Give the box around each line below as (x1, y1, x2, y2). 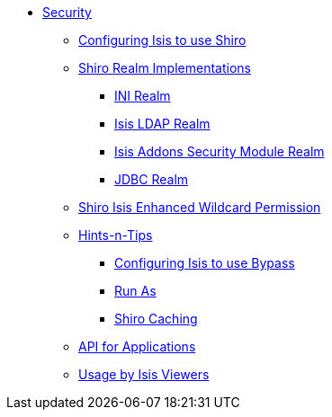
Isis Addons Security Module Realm (114, 144, 325, 159)
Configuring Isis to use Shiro (78, 32, 247, 48)
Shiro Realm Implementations (78, 60, 251, 75)
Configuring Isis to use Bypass (114, 255, 295, 271)
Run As (114, 283, 157, 298)
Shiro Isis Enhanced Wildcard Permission (78, 200, 321, 215)
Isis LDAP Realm (114, 116, 211, 131)
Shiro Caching (114, 311, 198, 326)
